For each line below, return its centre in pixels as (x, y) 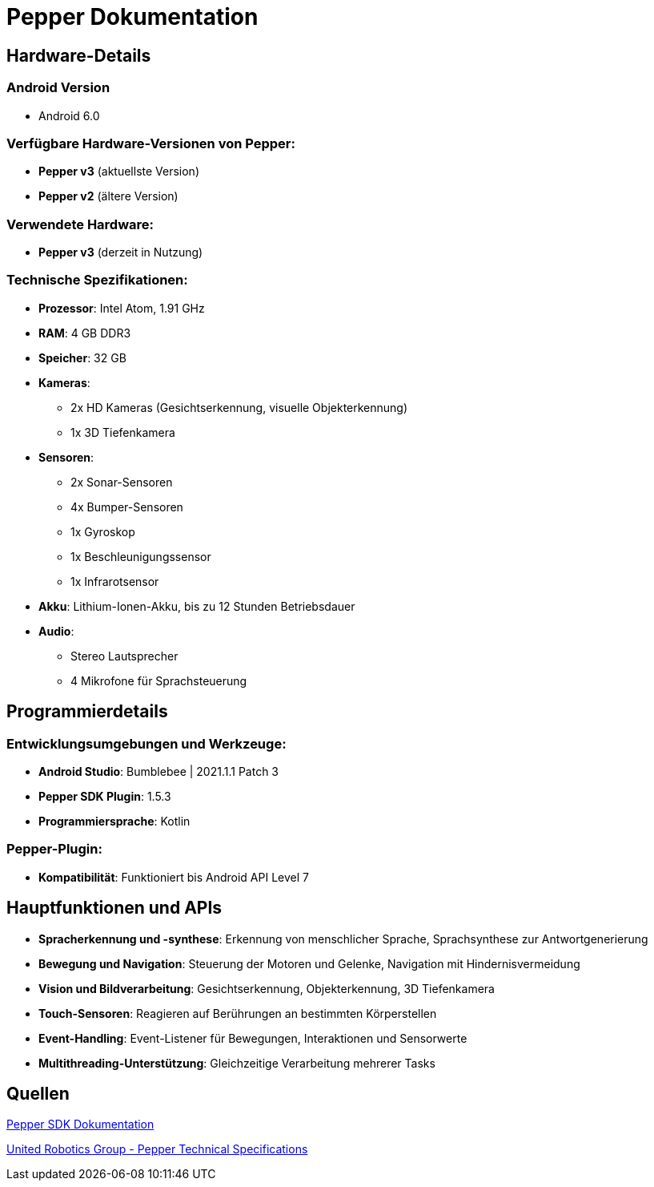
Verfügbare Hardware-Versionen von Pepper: (151, 143)
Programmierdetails (87, 712)
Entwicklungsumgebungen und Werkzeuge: (146, 743)
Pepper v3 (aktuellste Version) (119, 172)
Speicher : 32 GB (82, 357)
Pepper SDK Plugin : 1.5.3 (105, 797)
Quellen (38, 1094)
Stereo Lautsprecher (124, 656)
